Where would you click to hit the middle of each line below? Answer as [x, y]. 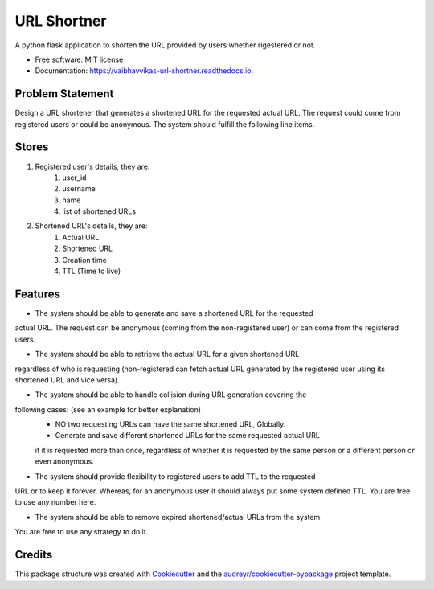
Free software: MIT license [79, 59]
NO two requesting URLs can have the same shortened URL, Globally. [170, 424]
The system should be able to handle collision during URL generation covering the [171, 395]
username [79, 189]
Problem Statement [64, 94]
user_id [74, 178]
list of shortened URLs [99, 211]
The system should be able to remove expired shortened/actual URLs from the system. [179, 517]
